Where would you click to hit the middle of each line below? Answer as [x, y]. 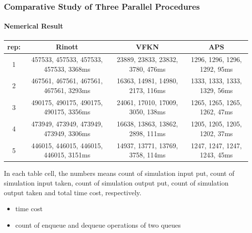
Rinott [67, 47]
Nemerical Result [34, 26]
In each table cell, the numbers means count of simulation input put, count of [119, 173]
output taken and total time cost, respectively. [73, 192]
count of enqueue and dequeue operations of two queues [98, 225]
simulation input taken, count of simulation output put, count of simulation [116, 183]
